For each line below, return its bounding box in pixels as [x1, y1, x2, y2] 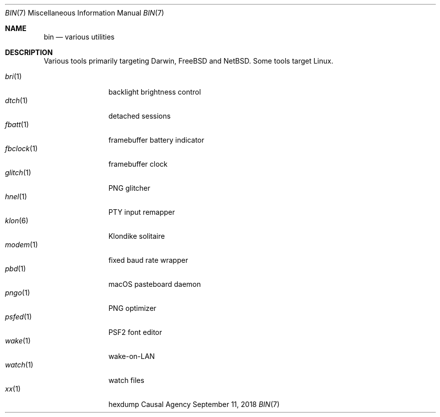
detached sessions [108, 112, 171, 120]
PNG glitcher [108, 184, 150, 192]
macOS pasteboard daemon [108, 280, 201, 288]
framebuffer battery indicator [108, 136, 204, 144]
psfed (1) [5, 312, 32, 321]
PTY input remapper [108, 208, 175, 216]
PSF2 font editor [108, 328, 162, 336]
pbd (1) [5, 264, 26, 273]
